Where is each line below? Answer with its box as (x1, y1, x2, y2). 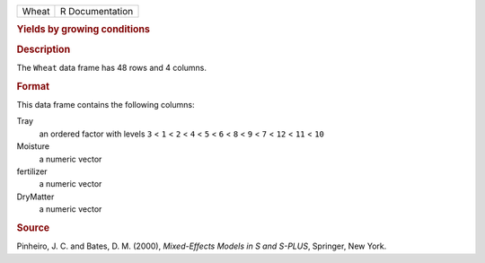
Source (16, 221, 50, 233)
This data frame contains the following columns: (16, 99, 195, 110)
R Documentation (59, 5, 134, 17)
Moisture (16, 141, 49, 152)
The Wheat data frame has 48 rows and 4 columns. (16, 62, 207, 73)
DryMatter (16, 191, 55, 202)
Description (16, 43, 71, 56)
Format (16, 80, 49, 92)
